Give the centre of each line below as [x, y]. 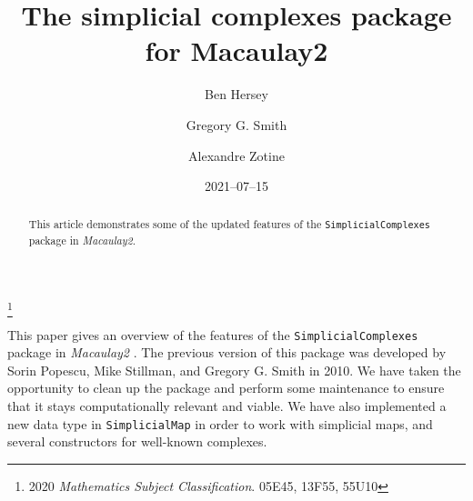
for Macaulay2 [236, 50]
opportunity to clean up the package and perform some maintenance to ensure [226, 388]
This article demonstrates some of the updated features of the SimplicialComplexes [229, 224]
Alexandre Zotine [236, 155]
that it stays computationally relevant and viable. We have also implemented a [227, 406]
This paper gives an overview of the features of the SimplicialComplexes [213, 334]
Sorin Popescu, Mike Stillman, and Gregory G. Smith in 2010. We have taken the [234, 370]
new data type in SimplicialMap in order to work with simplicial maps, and [220, 423]
